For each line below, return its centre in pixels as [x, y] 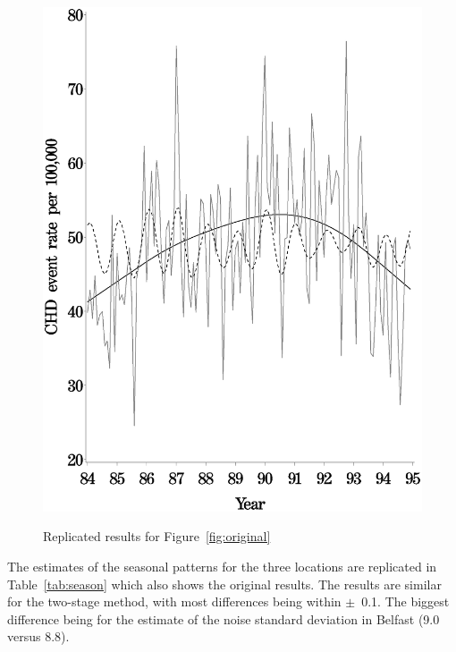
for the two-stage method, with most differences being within [174, 601]
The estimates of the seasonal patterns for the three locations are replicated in [222, 567]
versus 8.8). [38, 636]
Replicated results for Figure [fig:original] [157, 536]
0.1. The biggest [405, 601]
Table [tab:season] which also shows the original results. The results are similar [224, 584]
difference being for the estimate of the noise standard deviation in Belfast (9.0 [224, 618]
